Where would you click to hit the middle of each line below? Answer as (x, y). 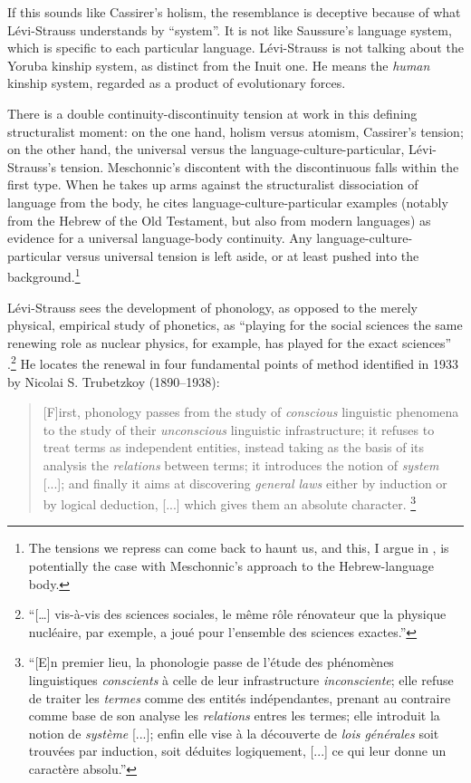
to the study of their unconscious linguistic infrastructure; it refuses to (239, 429)
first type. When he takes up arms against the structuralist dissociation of (213, 184)
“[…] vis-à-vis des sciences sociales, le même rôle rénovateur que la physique (237, 614)
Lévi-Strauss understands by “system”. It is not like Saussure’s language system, (230, 29)
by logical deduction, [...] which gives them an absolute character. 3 (230, 503)
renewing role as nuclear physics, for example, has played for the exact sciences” (230, 342)
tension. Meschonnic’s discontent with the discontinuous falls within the (260, 166)
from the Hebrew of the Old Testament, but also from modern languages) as (219, 220)
